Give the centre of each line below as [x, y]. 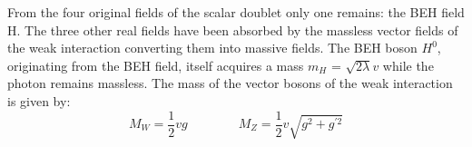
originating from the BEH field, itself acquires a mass [156, 65]
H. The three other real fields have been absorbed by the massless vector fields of [233, 29]
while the [408, 65]
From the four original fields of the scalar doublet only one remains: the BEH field [236, 12]
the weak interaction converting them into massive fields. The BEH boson [212, 48]
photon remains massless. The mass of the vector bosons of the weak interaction [230, 83]
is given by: [39, 100]
